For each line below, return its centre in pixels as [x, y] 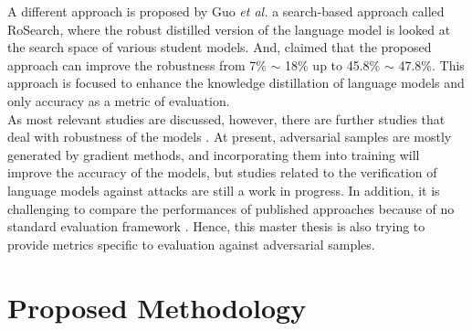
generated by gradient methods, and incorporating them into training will [214, 154]
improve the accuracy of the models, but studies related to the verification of [222, 172]
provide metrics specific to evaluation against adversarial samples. [191, 244]
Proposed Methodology [157, 307]
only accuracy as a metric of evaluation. [119, 100]
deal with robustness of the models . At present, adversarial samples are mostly [230, 137]
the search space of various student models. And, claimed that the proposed [220, 47]
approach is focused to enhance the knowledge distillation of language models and [236, 83]
